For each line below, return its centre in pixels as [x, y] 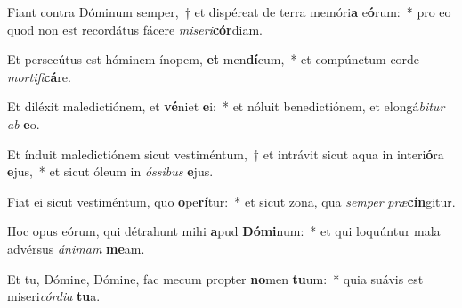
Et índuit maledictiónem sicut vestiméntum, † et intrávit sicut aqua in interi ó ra [226, 154]
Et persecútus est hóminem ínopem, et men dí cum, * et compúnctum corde [214, 59]
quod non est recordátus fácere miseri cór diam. [135, 29]
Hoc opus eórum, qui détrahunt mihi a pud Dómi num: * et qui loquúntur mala [224, 231]
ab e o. [24, 123]
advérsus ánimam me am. [76, 248]
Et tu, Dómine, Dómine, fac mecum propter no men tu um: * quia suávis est [215, 278]
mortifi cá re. [39, 76]
